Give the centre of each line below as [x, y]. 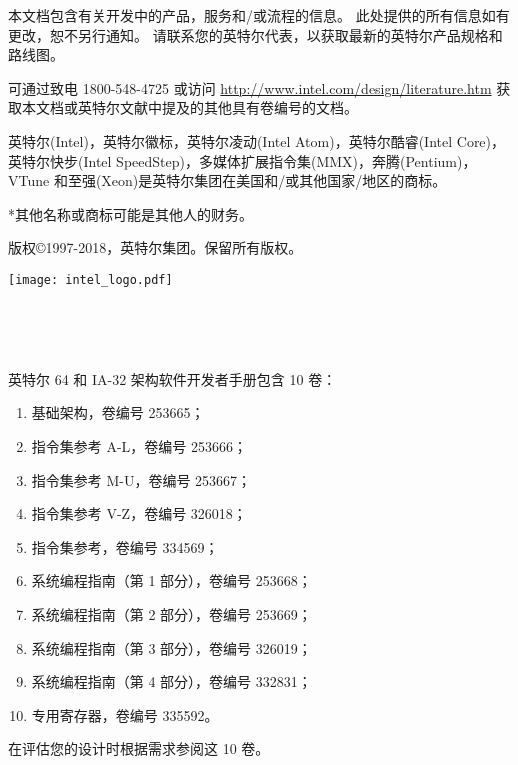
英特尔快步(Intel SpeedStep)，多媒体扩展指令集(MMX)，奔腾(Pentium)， [242, 160]
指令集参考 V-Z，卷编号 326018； [139, 513]
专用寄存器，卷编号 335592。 [125, 714]
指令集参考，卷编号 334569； [125, 546]
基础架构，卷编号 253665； [118, 412]
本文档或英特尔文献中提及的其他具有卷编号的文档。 [189, 107]
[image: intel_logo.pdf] [90, 279]
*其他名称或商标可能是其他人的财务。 [130, 213]
